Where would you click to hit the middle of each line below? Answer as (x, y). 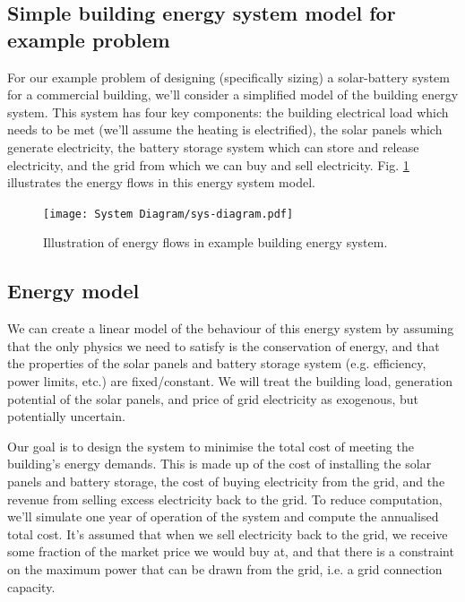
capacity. (31, 586)
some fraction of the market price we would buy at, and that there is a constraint (231, 551)
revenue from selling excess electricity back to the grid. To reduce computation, (225, 499)
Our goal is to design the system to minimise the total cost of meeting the (211, 446)
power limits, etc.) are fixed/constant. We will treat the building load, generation (230, 380)
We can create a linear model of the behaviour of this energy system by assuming (231, 328)
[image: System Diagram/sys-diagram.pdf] (168, 214)
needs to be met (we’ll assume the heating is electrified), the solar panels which (225, 129)
